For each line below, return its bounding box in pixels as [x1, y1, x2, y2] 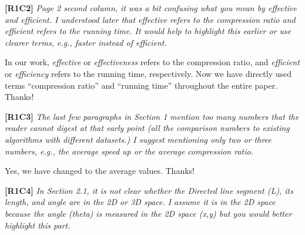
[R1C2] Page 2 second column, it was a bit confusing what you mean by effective [5, 2, 297, 14]
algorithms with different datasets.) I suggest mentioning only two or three [5, 133, 272, 145]
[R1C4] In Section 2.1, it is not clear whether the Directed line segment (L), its [5, 184, 293, 196]
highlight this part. [5, 219, 71, 231]
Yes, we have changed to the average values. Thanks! [5, 164, 195, 177]
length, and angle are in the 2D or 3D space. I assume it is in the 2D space [5, 196, 276, 208]
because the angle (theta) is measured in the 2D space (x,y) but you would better [5, 207, 292, 219]
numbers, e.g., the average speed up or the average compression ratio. [5, 145, 253, 157]
